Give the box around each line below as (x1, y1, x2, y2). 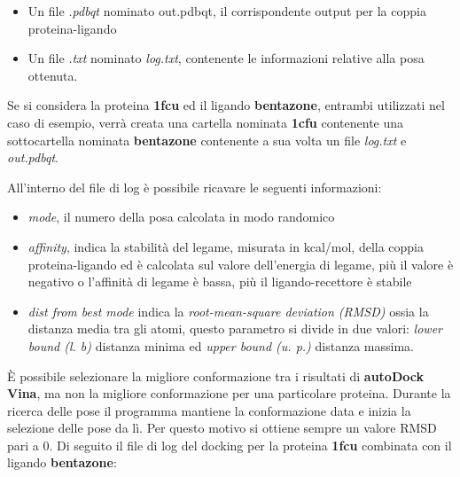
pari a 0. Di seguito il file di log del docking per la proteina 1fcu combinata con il (7, 435, 452, 454)
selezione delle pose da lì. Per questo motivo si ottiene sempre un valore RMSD (7, 418, 437, 437)
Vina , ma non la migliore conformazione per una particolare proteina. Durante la (7, 384, 451, 403)
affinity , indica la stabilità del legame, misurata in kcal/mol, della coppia (27, 237, 425, 255)
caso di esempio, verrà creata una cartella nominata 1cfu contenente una (7, 113, 404, 131)
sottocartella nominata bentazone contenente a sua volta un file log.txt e (7, 130, 407, 149)
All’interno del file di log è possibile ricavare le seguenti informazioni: (7, 177, 382, 196)
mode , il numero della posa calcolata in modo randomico (27, 207, 335, 226)
